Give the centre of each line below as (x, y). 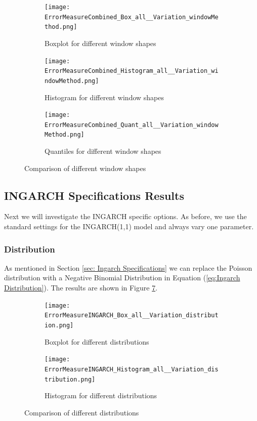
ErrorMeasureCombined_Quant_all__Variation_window (132, 125)
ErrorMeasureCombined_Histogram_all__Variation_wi (132, 71)
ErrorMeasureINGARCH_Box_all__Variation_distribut (132, 315)
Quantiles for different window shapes (103, 151)
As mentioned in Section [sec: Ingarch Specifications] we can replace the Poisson (128, 267)
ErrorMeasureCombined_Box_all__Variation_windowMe (132, 17)
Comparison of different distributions (82, 412)
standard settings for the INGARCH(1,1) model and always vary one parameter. (129, 226)
